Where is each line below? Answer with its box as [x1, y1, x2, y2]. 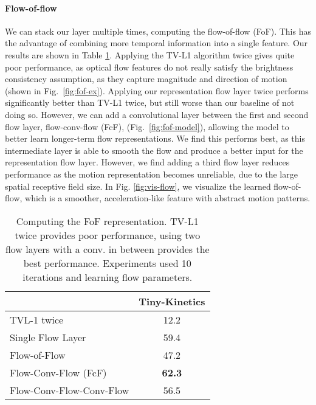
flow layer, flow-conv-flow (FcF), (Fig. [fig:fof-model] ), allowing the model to [5, 120, 289, 133]
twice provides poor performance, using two [15, 227, 201, 242]
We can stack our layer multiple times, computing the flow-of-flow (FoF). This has [5, 24, 311, 37]
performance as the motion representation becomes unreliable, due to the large [5, 167, 298, 180]
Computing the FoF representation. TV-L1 [16, 213, 199, 228]
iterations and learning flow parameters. [22, 269, 193, 284]
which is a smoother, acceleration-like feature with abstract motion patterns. [25, 192, 311, 204]
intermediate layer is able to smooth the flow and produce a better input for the [5, 144, 303, 156]
